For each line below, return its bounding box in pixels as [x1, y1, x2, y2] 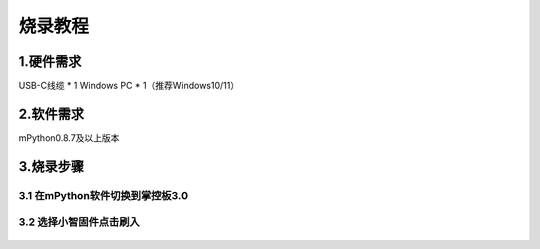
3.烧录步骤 [18, 158, 85, 175]
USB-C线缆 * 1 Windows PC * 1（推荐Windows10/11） [18, 80, 240, 92]
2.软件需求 [18, 105, 85, 122]
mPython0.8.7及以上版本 [18, 131, 120, 144]
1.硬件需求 [18, 53, 82, 70]
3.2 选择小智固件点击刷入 [18, 215, 140, 229]
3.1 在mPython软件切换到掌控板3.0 [18, 188, 189, 202]
